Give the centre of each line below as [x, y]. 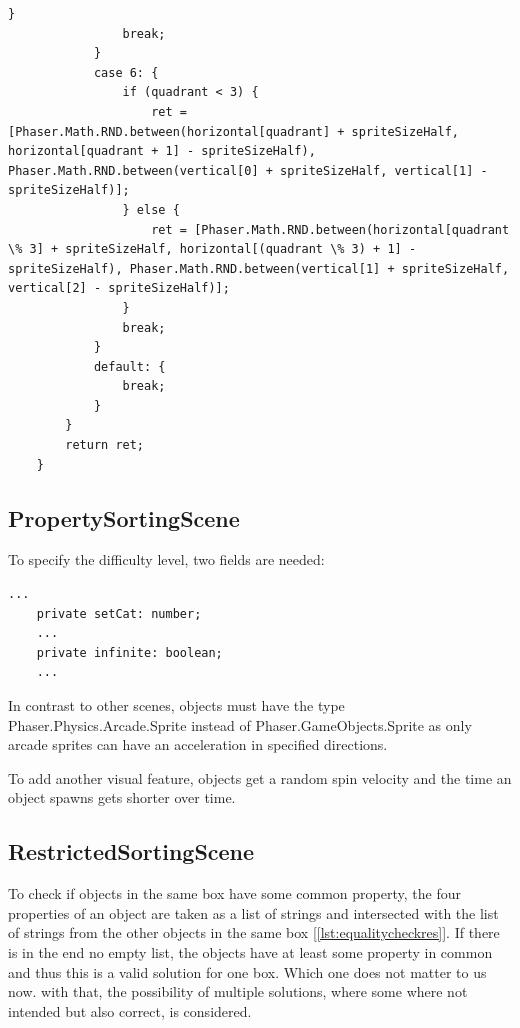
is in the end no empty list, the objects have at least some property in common [250, 951]
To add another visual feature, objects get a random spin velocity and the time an [260, 777]
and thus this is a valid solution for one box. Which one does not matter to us [247, 971]
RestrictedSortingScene [131, 851]
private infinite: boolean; [129, 652]
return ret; [105, 445]
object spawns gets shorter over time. [122, 797]
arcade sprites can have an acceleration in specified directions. [198, 744]
